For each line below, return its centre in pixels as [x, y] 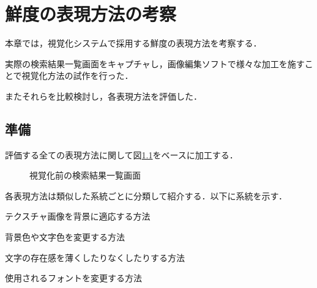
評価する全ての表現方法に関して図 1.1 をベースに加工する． [121, 154]
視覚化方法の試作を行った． [77, 76]
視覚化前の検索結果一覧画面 [85, 175]
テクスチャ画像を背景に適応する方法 [78, 216]
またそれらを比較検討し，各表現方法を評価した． [103, 96]
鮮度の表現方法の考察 [91, 14]
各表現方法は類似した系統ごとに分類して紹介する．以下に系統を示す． [146, 195]
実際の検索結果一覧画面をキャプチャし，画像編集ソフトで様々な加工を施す [155, 63]
